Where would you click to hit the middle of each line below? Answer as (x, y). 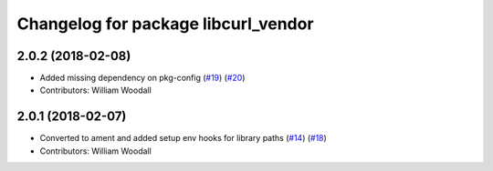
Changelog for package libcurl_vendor (165, 24)
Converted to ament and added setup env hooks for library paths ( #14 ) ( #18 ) (184, 138)
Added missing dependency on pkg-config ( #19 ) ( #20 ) (142, 78)
